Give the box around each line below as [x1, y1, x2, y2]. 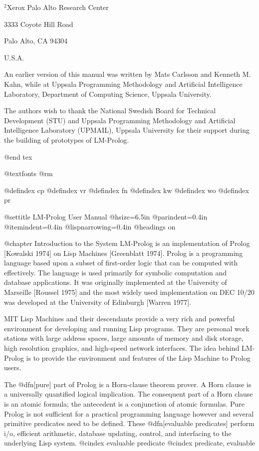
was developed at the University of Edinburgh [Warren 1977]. [4, 296, 192, 307]
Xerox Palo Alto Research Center [6, 2, 109, 12]
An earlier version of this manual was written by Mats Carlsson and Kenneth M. [4, 69, 251, 79]
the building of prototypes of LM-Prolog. [4, 134, 129, 145]
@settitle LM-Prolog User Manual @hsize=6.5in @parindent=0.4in [4, 211, 208, 222]
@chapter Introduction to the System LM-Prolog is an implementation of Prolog [4, 238, 250, 248]
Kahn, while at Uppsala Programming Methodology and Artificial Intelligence [4, 78, 243, 89]
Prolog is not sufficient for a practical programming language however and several [4, 408, 254, 419]
